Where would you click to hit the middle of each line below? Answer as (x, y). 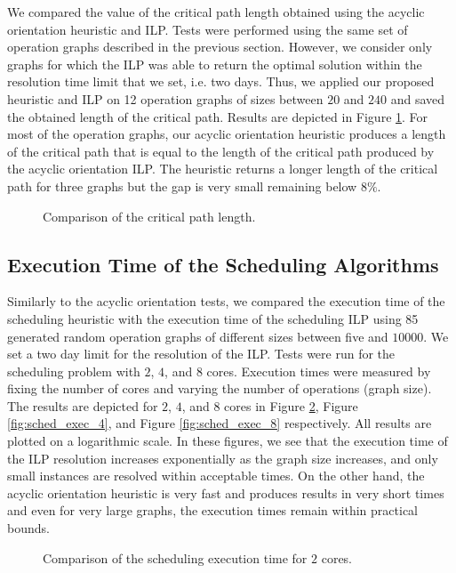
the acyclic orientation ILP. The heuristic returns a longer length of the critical (223, 169)
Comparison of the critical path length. (149, 216)
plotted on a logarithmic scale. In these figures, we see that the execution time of (228, 441)
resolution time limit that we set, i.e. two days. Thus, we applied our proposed (221, 81)
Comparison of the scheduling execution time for (175, 557)
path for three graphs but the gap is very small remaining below (182, 186)
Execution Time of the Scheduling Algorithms (223, 264)
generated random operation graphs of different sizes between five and (198, 336)
